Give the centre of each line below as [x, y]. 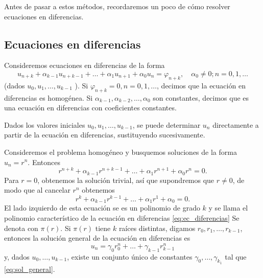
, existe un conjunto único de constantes [130, 256]
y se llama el [228, 208]
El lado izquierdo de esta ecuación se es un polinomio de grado [102, 208]
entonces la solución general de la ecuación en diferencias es [97, 238]
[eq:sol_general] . [30, 269]
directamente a [236, 124]
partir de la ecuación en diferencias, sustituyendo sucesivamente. [105, 135]
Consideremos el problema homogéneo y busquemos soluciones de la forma [121, 152]
